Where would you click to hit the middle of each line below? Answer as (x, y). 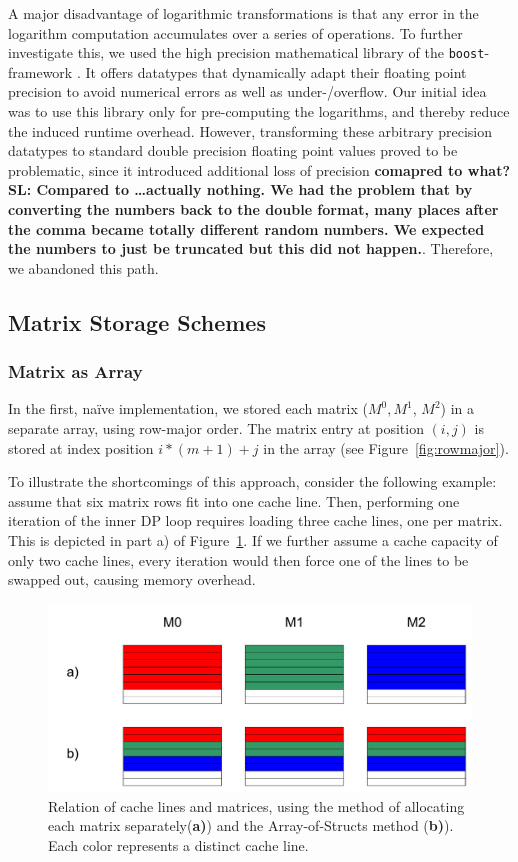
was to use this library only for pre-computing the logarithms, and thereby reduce (259, 111)
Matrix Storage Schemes (137, 321)
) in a (457, 408)
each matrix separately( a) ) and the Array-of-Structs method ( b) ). (251, 825)
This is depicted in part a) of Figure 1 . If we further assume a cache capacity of (253, 539)
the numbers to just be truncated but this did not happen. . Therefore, (251, 248)
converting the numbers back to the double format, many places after (253, 209)
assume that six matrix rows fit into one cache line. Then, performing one (234, 500)
